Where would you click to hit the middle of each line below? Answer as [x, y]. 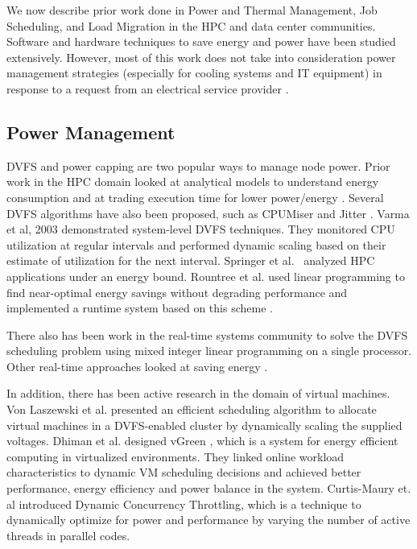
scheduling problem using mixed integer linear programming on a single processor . [209, 351]
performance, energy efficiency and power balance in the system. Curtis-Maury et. [209, 488]
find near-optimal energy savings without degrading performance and [177, 292]
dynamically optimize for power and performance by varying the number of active [208, 520]
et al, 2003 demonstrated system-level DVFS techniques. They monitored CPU [201, 229]
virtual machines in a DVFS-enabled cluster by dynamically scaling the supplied [204, 425]
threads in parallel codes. [68, 535]
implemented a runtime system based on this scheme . [140, 308]
